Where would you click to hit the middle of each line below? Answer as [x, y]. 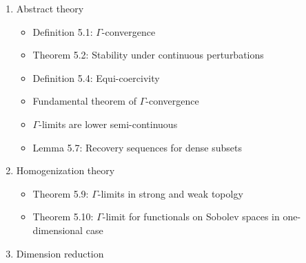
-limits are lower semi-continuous [108, 124]
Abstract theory [50, 8]
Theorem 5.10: [63, 217]
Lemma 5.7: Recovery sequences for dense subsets [137, 147]
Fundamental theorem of [84, 101]
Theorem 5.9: [61, 193]
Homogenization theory [65, 170]
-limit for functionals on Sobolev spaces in [191, 217]
